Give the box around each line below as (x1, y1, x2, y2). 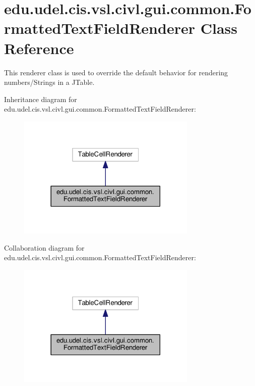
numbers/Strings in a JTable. (4, 77, 95, 87)
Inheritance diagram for (4, 93, 77, 104)
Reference (4, 37, 74, 58)
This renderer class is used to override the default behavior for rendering (4, 67, 228, 77)
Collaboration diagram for (4, 242, 85, 253)
